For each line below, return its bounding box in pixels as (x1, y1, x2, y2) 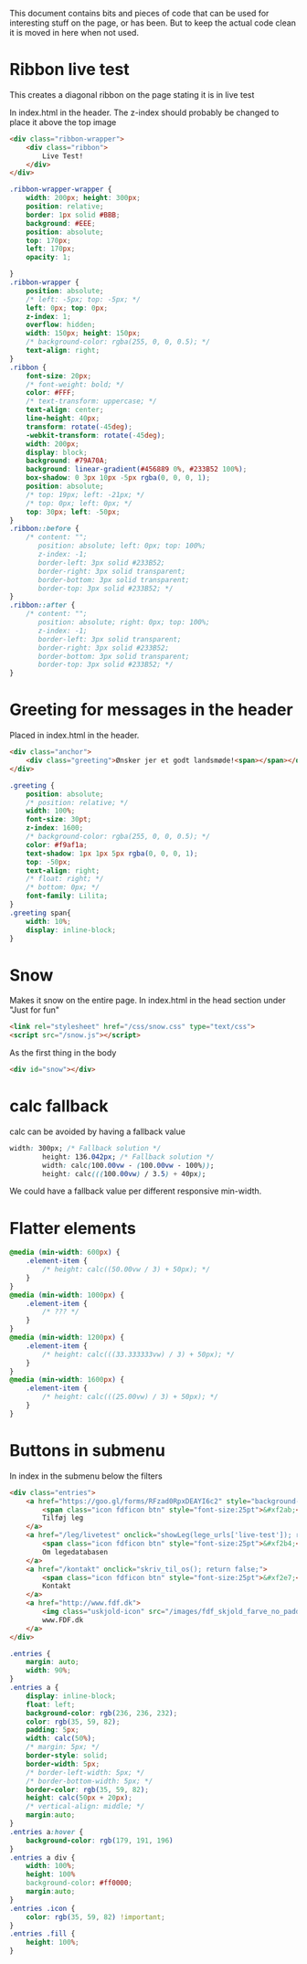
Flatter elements (9, 1217, 137, 1238)
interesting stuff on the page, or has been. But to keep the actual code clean (9, 17, 297, 28)
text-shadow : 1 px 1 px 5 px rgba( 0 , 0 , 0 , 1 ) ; (26, 849, 198, 858)
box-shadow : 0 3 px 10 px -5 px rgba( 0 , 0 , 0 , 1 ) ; (26, 473, 211, 483)
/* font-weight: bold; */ (26, 379, 125, 389)
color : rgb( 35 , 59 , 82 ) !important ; (26, 1912, 166, 1922)
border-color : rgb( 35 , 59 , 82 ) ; (26, 1785, 149, 1794)
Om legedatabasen (42, 1547, 108, 1556)
